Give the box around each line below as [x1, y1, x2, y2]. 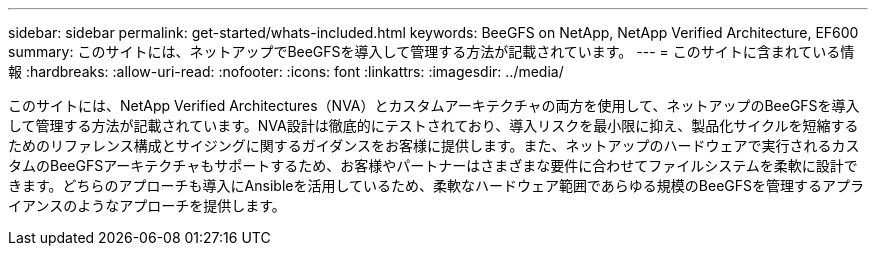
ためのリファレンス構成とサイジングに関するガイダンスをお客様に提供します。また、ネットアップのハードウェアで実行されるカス [8, 137, 860, 154]
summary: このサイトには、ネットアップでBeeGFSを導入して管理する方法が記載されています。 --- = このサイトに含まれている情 [8, 43, 855, 60]
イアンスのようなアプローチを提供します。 [8, 197, 286, 214]
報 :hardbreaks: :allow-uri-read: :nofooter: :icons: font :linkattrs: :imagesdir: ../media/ [8, 63, 564, 80]
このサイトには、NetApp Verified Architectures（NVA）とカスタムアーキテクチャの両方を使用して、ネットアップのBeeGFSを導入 [8, 97, 860, 114]
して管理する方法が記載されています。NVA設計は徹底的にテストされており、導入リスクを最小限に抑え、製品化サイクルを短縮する [8, 117, 859, 134]
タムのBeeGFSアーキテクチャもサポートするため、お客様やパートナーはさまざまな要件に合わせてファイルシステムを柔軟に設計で [8, 157, 858, 174]
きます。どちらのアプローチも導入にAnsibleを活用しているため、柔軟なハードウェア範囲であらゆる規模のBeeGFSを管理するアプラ [8, 177, 865, 194]
